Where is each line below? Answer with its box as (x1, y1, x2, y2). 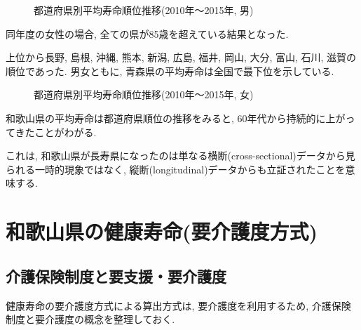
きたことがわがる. (15, 124, 97, 139)
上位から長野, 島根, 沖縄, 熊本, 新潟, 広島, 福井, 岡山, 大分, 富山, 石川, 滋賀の (6, 50, 357, 65)
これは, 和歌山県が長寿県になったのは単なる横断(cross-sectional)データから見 (6, 148, 355, 163)
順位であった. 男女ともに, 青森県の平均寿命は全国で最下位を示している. (6, 63, 334, 78)
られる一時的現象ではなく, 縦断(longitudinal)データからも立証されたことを (6, 161, 346, 176)
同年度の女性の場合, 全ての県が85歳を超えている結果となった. (6, 26, 289, 41)
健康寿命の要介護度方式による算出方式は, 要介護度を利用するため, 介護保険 (6, 298, 351, 312)
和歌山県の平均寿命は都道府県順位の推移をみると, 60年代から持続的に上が (6, 110, 346, 125)
